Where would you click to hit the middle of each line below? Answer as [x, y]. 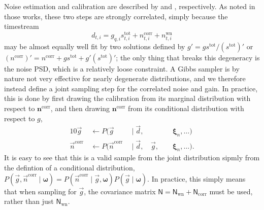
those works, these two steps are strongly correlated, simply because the [116, 16]
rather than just [29, 201]
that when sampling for [40, 191]
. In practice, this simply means [196, 178]
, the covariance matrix [120, 191]
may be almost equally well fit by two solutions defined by [95, 46]
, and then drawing [80, 108]
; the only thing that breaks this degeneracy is [188, 57]
